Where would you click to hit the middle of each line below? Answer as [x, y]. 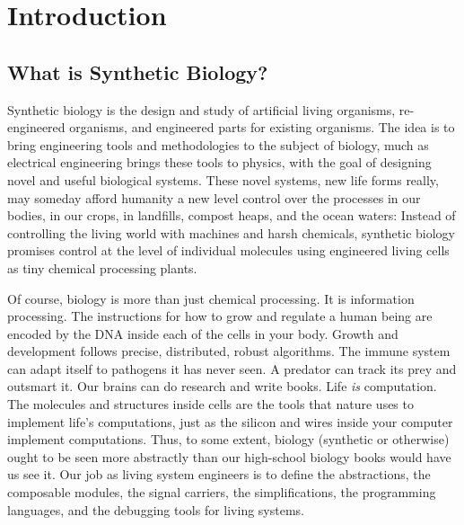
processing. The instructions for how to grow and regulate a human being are [220, 316]
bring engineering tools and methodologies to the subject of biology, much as [218, 144]
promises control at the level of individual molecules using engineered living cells [228, 250]
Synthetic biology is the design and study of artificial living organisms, [201, 109]
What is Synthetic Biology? [138, 71]
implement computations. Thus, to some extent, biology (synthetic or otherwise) [228, 439]
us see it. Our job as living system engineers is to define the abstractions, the [219, 474]
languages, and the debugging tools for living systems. [156, 509]
